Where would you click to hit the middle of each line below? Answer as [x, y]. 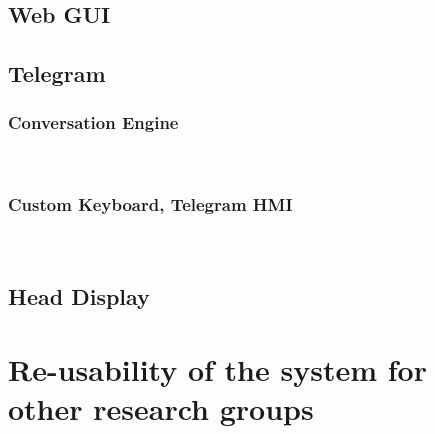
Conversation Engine [93, 122]
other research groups [161, 408]
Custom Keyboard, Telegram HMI [150, 204]
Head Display [79, 295]
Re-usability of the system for [217, 369]
